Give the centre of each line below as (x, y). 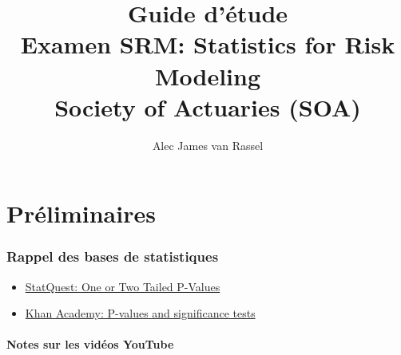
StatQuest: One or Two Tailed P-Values (123, 286)
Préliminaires (81, 213)
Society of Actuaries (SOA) (208, 106)
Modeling (208, 75)
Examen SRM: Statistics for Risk (208, 44)
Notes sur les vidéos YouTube (90, 344)
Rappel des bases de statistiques (113, 256)
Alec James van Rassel (208, 145)
